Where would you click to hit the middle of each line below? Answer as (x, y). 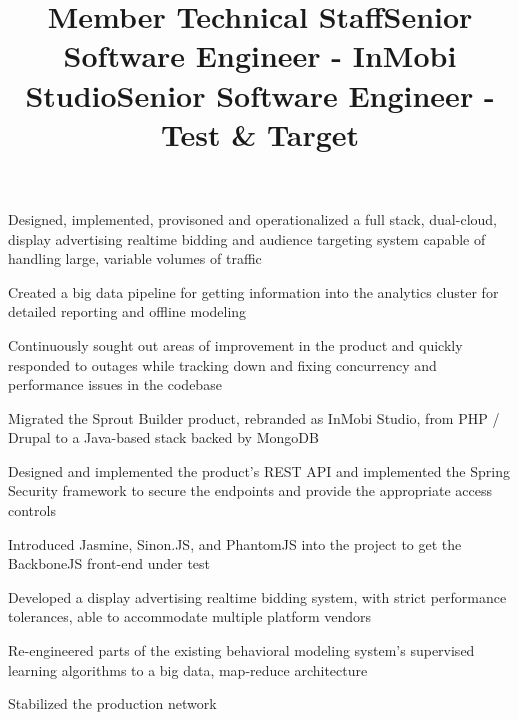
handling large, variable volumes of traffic (135, 258)
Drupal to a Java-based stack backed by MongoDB (163, 437)
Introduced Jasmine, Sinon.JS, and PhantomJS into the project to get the (235, 543)
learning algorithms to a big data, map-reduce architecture (188, 669)
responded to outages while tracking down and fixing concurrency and (222, 364)
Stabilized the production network (112, 703)
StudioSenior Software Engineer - (260, 94)
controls (32, 510)
